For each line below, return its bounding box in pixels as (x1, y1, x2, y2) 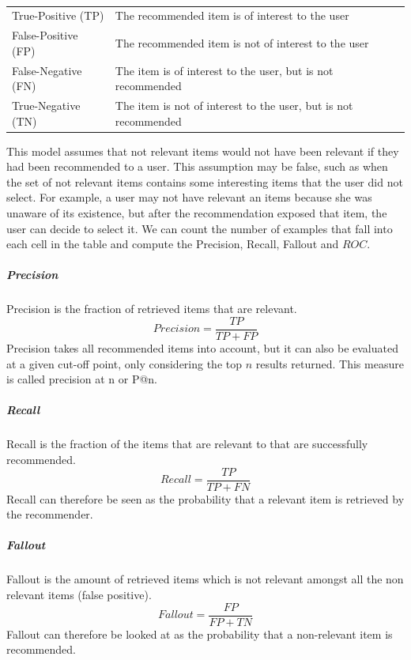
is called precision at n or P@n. (6, 371, 157, 387)
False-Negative (12, 62, 82, 78)
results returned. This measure (255, 355, 404, 371)
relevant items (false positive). (6, 586, 152, 602)
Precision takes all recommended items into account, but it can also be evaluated (6, 340, 398, 356)
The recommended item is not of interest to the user (115, 34, 369, 51)
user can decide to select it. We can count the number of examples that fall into (6, 220, 393, 236)
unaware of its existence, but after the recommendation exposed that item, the (6, 205, 387, 221)
